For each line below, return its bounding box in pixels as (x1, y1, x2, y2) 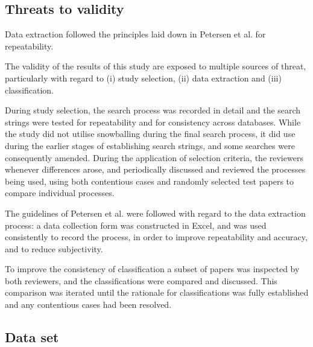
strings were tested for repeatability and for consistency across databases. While (5, 115, 301, 128)
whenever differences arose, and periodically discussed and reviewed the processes (5, 163, 306, 176)
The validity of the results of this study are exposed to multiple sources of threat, (5, 60, 306, 72)
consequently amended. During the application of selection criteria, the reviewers (5, 151, 303, 164)
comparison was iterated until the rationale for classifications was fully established (5, 286, 309, 299)
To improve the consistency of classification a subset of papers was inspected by (5, 263, 300, 275)
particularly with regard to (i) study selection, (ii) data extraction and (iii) (5, 71, 282, 84)
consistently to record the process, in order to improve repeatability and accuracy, (5, 231, 308, 243)
